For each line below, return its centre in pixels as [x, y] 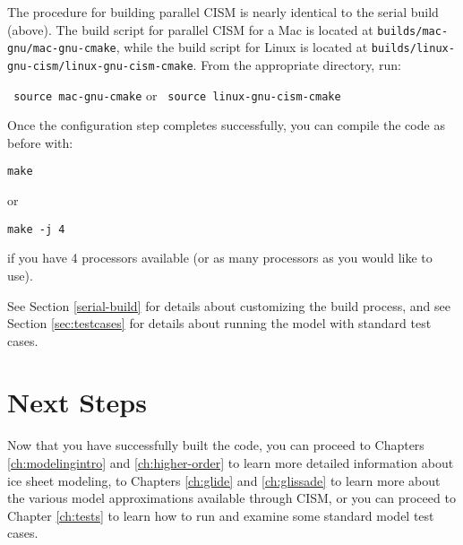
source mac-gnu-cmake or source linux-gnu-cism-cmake [177, 95]
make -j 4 [36, 229]
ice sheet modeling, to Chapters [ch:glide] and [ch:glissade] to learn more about [224, 480]
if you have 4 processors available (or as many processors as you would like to [220, 258]
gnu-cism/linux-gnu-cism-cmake [100, 66]
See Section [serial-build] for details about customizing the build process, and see [229, 305]
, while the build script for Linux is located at [242, 47]
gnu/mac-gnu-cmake [62, 49]
